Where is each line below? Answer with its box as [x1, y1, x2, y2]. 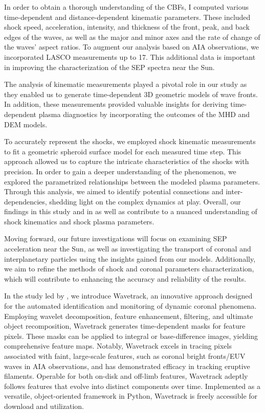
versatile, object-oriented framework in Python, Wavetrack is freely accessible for [4, 391, 258, 401]
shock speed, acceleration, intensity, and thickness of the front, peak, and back [4, 21, 250, 32]
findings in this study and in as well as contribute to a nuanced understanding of [4, 206, 257, 217]
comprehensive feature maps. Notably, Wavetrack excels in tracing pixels [4, 340, 232, 351]
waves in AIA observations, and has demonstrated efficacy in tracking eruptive [4, 360, 250, 371]
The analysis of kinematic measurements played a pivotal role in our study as [4, 79, 247, 89]
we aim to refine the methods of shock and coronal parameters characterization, [4, 263, 254, 274]
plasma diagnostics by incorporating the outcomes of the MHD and [38, 108, 250, 119]
